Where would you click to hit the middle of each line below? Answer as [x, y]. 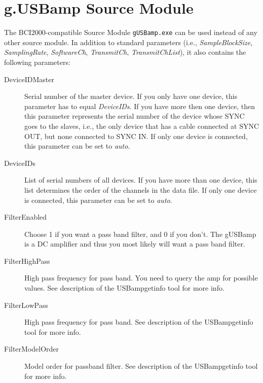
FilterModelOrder [32, 349]
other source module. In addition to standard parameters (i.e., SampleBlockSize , [128, 42]
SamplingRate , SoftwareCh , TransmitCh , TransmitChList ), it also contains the [125, 52]
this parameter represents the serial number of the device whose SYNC [135, 116]
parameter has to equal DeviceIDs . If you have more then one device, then [140, 106]
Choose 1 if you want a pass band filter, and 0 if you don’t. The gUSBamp [140, 234]
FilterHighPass [27, 260]
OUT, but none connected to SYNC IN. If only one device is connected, [136, 136]
